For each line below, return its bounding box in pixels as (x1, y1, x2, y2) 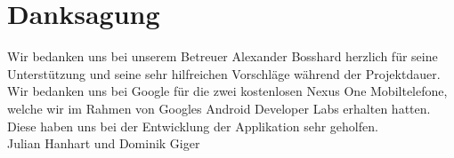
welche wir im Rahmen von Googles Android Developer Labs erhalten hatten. (7, 99, 431, 117)
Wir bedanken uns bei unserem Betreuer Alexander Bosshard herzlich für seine (7, 47, 438, 66)
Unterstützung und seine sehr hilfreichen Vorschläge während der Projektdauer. (7, 64, 441, 83)
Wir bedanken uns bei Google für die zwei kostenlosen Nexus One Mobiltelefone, (7, 82, 448, 100)
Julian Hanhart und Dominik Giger (7, 134, 200, 153)
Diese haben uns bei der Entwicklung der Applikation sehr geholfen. (7, 116, 378, 135)
